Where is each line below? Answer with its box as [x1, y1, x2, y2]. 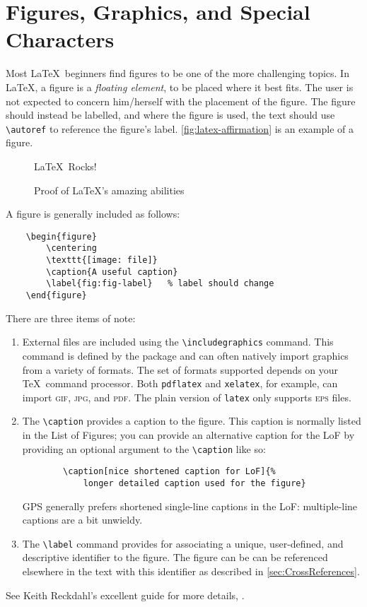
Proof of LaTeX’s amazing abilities [34, 182, 185, 197]
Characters [6, 25, 115, 54]
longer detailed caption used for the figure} [83, 478, 306, 488]
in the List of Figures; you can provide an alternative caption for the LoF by [22, 428, 355, 442]
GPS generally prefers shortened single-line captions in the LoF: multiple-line [22, 498, 358, 513]
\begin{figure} [25, 231, 97, 242]
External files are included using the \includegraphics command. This [22, 334, 334, 349]
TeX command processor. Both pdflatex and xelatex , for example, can [22, 376, 338, 391]
